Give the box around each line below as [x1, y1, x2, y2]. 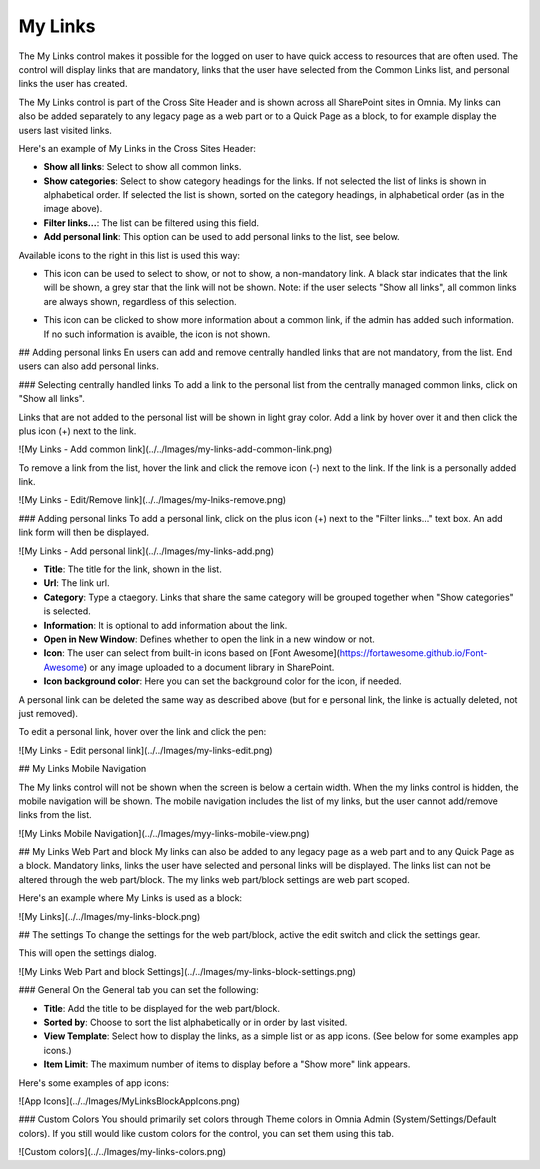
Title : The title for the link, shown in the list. [43, 563, 222, 575]
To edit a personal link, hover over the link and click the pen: [18, 726, 267, 738]
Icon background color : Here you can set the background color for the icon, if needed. [43, 675, 402, 687]
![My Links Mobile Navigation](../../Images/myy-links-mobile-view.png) [18, 827, 310, 839]
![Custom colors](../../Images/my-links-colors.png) [18, 1146, 227, 1158]
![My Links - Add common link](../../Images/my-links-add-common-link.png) [18, 443, 333, 455]
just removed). [18, 707, 79, 719]
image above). [43, 203, 103, 215]
